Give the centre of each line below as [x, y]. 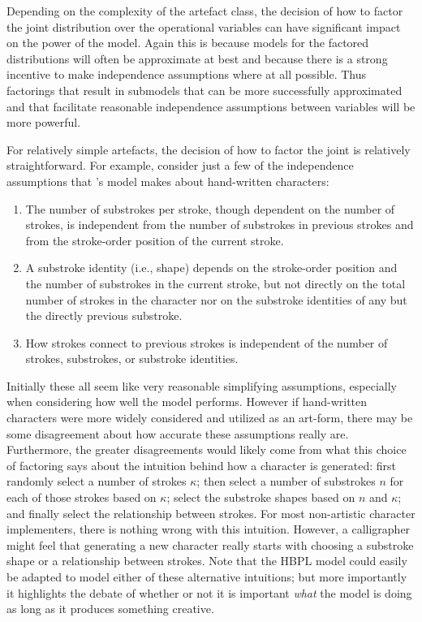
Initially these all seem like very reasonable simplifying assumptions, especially [202, 385]
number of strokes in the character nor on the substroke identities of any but [216, 299]
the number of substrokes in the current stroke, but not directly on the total [215, 283]
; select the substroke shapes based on [261, 497]
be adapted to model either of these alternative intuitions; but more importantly [207, 577]
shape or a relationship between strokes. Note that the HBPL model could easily [207, 561]
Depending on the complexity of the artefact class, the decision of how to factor [205, 11]
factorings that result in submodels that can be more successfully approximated [205, 90]
